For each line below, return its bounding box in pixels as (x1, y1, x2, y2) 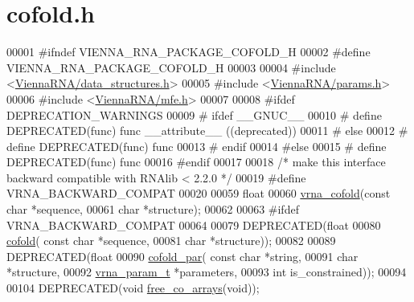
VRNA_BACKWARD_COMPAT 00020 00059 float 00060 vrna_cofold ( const (6, 185, 391, 202)
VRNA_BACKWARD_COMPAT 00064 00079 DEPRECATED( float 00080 (6, 216, 381, 233)
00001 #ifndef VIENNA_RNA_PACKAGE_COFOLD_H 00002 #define (6, 43, 371, 60)
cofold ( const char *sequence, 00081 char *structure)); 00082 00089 (6, 232, 336, 249)
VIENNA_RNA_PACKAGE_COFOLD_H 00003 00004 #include (6, 59, 336, 75)
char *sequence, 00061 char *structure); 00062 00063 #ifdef (6, 201, 299, 218)
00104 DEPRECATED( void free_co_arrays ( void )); (6, 280, 260, 296)
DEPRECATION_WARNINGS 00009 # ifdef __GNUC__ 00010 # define (6, 106, 382, 123)
